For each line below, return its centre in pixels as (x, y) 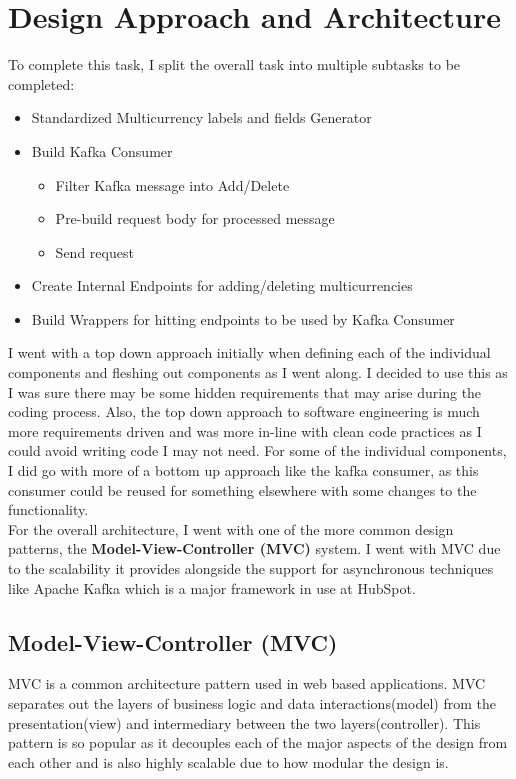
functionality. (48, 509)
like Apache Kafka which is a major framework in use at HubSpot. (212, 587)
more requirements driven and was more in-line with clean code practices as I (245, 430)
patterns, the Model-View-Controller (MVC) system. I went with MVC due (254, 548)
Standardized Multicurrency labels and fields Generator (201, 117)
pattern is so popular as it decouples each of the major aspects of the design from (258, 742)
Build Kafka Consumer (102, 150)
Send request (94, 251)
